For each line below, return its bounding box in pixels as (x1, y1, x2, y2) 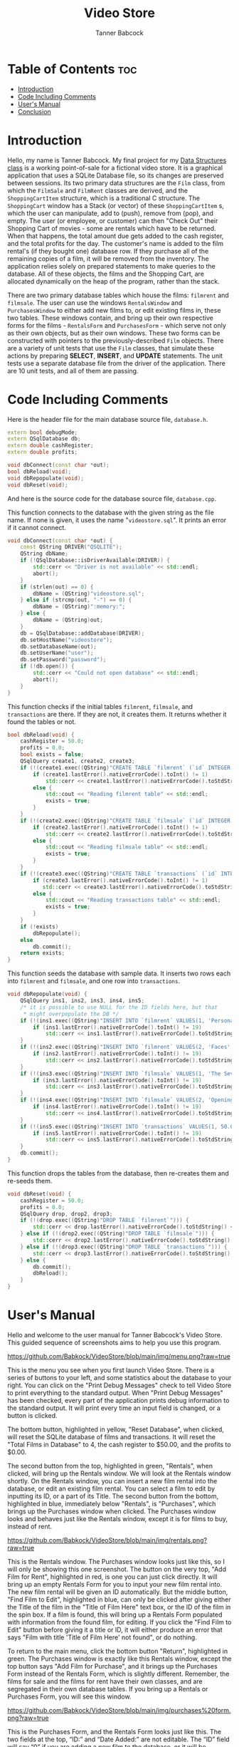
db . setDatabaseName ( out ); (20, 643, 97, 650)
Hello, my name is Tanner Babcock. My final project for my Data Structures (7, 155, 227, 165)
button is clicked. (7, 1411, 58, 1419)
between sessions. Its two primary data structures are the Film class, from (7, 178, 225, 187)
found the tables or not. (7, 717, 77, 726)
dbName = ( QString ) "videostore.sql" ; (33, 590, 144, 597)
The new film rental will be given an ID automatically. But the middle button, (7, 1587, 228, 1596)
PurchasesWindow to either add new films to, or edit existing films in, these (7, 306, 221, 314)
